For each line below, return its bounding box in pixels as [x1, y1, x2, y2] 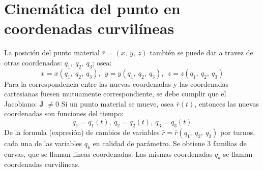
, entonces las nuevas [194, 98, 259, 109]
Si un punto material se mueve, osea [61, 98, 174, 109]
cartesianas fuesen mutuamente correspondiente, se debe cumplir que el [4, 88, 226, 99]
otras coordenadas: [4, 57, 63, 67]
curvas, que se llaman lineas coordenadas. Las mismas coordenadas [4, 148, 213, 159]
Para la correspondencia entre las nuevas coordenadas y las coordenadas [4, 78, 229, 89]
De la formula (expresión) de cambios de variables [4, 126, 160, 137]
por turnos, [220, 126, 255, 137]
